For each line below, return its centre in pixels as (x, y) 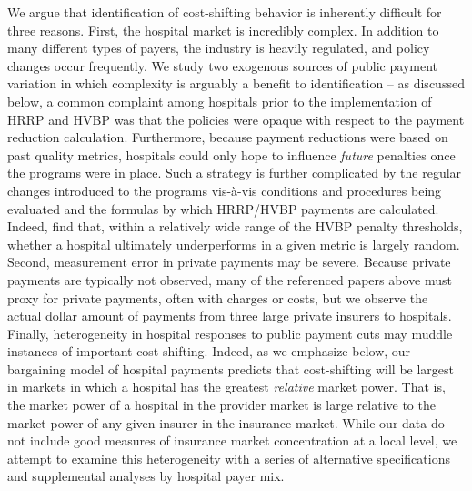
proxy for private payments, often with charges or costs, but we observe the (218, 297)
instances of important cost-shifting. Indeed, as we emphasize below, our (209, 351)
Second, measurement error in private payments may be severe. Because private (229, 262)
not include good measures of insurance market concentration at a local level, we (232, 440)
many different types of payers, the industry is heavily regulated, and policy (219, 48)
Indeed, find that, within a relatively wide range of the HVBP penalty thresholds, (235, 226)
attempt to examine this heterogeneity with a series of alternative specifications (229, 458)
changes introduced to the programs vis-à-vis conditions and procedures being (225, 190)
